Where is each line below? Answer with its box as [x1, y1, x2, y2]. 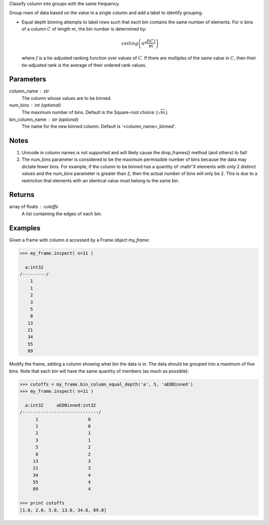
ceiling [121, 40, 138, 46]
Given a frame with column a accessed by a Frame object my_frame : [9, 237, 150, 243]
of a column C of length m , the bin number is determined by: [21, 26, 147, 32]
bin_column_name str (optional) [9, 116, 79, 122]
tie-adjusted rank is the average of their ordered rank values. [21, 62, 147, 68]
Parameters [9, 75, 46, 83]
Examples [9, 224, 41, 232]
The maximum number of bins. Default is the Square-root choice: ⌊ [21, 109, 158, 115]
